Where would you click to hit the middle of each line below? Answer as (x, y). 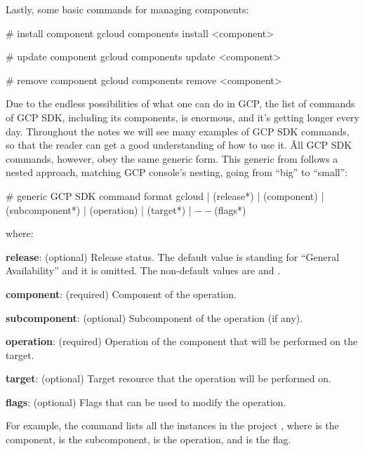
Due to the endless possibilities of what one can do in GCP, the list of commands (180, 103)
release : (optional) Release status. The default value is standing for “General (173, 256)
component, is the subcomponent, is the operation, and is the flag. (148, 439)
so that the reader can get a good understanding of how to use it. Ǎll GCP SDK (179, 145)
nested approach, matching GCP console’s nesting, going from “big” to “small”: (177, 172)
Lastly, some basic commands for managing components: (127, 9)
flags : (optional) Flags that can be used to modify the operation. (146, 402)
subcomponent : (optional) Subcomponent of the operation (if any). (154, 317)
